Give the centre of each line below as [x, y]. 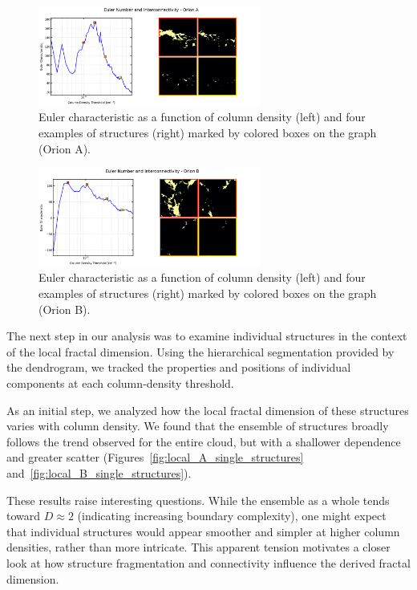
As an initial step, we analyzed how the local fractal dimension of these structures [208, 410]
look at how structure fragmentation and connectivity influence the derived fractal [208, 562]
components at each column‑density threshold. [120, 383]
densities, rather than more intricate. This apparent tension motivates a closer [198, 547]
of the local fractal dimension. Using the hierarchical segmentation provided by [200, 351]
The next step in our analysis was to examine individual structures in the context [207, 336]
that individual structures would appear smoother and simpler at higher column [203, 531]
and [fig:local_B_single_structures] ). [99, 473]
